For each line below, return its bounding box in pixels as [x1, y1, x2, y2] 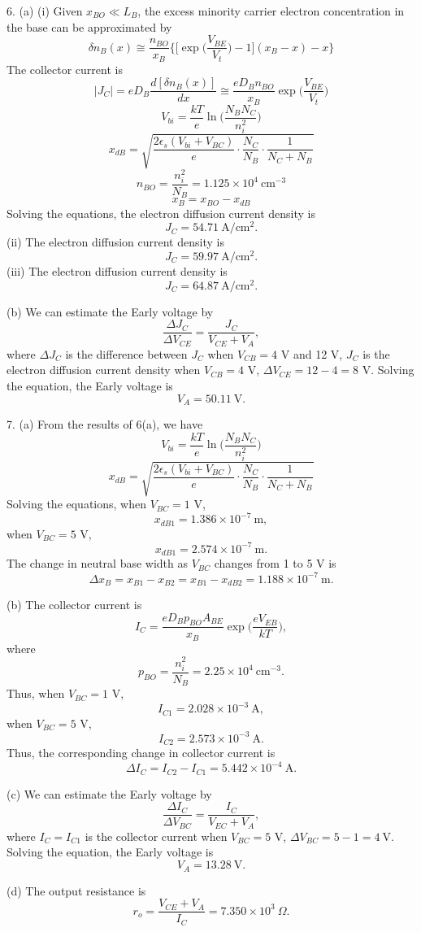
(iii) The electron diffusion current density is [7, 263, 228, 280]
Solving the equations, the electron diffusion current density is [7, 204, 316, 221]
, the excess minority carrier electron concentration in [137, 2, 405, 19]
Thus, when [7, 685, 65, 702]
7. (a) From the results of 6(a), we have [7, 416, 203, 433]
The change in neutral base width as [7, 555, 189, 572]
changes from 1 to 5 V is [214, 555, 336, 572]
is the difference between [65, 345, 188, 362]
